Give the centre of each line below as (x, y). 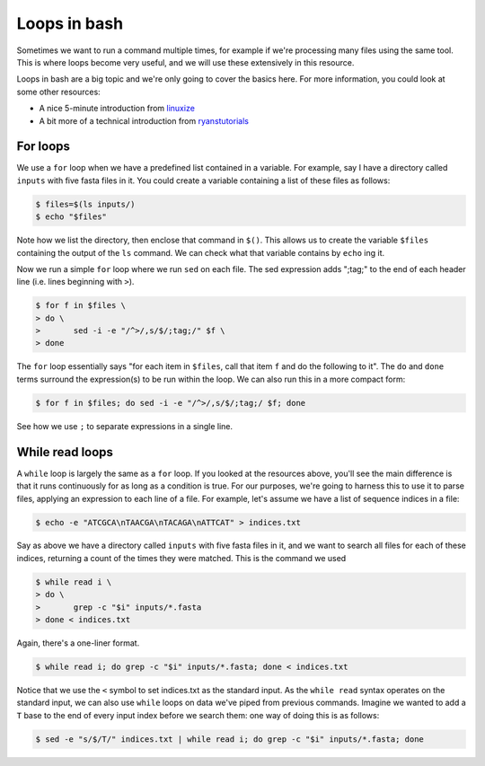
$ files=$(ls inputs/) (85, 204)
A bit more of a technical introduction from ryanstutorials (144, 120)
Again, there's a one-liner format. (78, 643)
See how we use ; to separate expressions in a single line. (125, 426)
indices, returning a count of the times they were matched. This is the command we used (181, 558)
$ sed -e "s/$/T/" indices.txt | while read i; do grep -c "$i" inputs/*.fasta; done (229, 739)
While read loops (65, 452)
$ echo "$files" (71, 217)
